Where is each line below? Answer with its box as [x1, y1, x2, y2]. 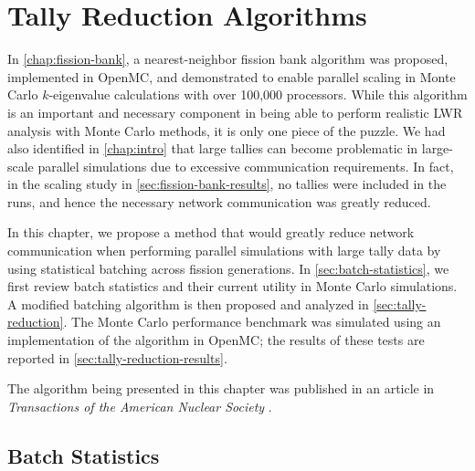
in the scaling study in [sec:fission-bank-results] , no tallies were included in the [7, 174, 447, 194]
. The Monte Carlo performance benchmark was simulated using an [63, 312, 441, 331]
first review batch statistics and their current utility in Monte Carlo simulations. [7, 277, 458, 296]
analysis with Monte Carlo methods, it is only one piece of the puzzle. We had [7, 120, 446, 140]
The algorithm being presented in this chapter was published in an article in [7, 379, 435, 398]
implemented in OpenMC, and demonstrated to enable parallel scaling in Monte [7, 67, 456, 86]
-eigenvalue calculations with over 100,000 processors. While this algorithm [48, 85, 468, 104]
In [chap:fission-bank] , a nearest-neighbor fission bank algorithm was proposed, [7, 49, 449, 68]
